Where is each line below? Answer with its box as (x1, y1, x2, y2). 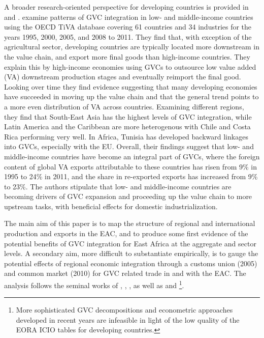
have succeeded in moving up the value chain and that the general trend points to (4, 91, 259, 102)
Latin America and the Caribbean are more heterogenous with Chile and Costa (4, 121, 251, 132)
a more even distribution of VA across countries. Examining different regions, (4, 101, 244, 111)
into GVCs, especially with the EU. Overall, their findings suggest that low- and (4, 141, 254, 152)
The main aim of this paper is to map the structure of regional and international (4, 218, 255, 229)
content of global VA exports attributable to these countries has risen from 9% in (4, 161, 257, 172)
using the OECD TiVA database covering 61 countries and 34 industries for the (4, 21, 252, 32)
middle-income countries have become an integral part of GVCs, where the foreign (4, 151, 260, 161)
